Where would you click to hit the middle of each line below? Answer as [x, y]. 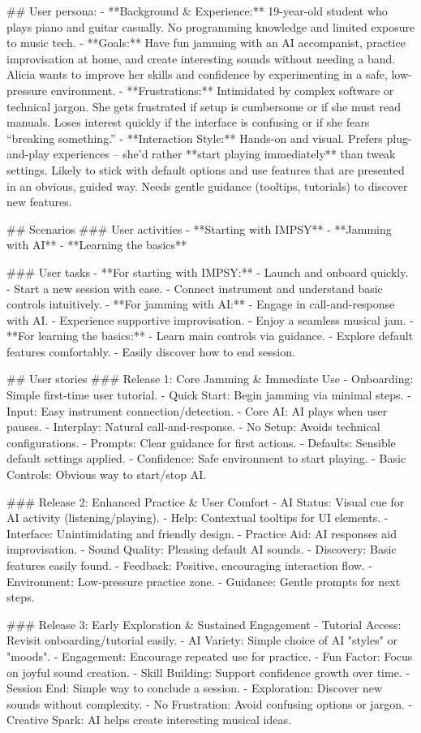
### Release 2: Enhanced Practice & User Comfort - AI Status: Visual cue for [206, 501]
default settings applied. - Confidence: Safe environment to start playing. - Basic [206, 458]
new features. [39, 202]
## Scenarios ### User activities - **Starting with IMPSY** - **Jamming [199, 229]
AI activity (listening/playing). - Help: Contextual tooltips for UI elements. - [198, 517]
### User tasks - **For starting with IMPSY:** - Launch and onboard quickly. [208, 272]
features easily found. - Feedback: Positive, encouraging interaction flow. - [190, 565]
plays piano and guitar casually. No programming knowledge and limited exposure [211, 26]
